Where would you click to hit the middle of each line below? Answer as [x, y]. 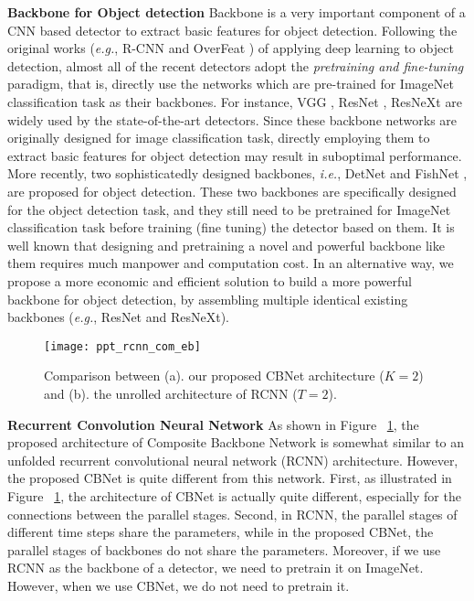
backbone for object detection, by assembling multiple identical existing [208, 299]
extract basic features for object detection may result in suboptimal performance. [235, 155]
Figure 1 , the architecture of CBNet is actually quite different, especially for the [234, 495]
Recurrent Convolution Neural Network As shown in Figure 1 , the [213, 424]
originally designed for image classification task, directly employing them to [219, 138]
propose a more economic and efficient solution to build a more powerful [210, 280]
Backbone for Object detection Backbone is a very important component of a [237, 12]
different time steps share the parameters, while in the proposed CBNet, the [221, 532]
